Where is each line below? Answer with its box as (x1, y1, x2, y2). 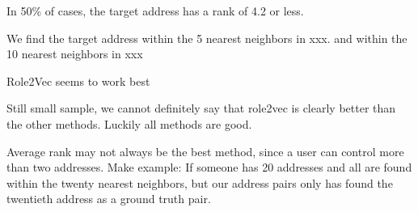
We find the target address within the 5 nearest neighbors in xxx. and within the (6, 29, 407, 46)
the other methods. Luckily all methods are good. (6, 115, 252, 132)
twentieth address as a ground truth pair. (6, 190, 211, 207)
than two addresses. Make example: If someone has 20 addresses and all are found (6, 159, 412, 176)
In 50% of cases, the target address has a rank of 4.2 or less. (6, 2, 304, 19)
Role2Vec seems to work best (6, 72, 150, 89)
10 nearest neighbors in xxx (6, 45, 143, 62)
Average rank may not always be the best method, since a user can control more (6, 142, 404, 159)
